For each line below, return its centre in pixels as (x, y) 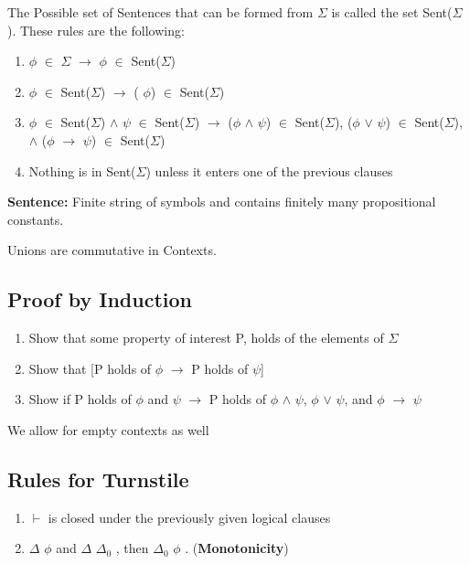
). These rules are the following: (96, 30)
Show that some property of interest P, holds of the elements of (206, 338)
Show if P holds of (80, 399)
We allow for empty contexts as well (108, 429)
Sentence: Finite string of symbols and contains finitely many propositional (222, 202)
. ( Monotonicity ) (237, 548)
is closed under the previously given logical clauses (189, 517)
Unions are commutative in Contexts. (112, 250)
